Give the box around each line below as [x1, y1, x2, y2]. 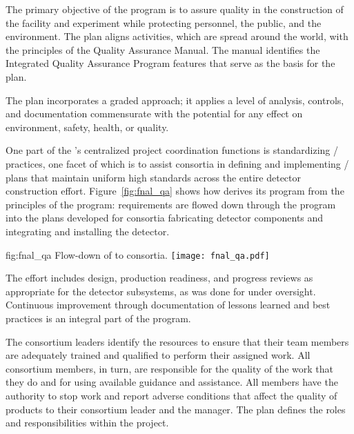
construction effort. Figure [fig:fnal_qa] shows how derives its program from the [6, 184, 344, 198]
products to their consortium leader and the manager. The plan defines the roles [6, 402, 346, 416]
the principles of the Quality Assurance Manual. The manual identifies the [6, 42, 320, 57]
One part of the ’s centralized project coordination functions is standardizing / [6, 143, 338, 157]
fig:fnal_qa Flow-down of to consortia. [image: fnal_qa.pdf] [6, 247, 270, 262]
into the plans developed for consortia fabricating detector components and [6, 210, 324, 225]
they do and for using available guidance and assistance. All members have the [6, 375, 338, 389]
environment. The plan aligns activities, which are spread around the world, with [6, 29, 348, 43]
